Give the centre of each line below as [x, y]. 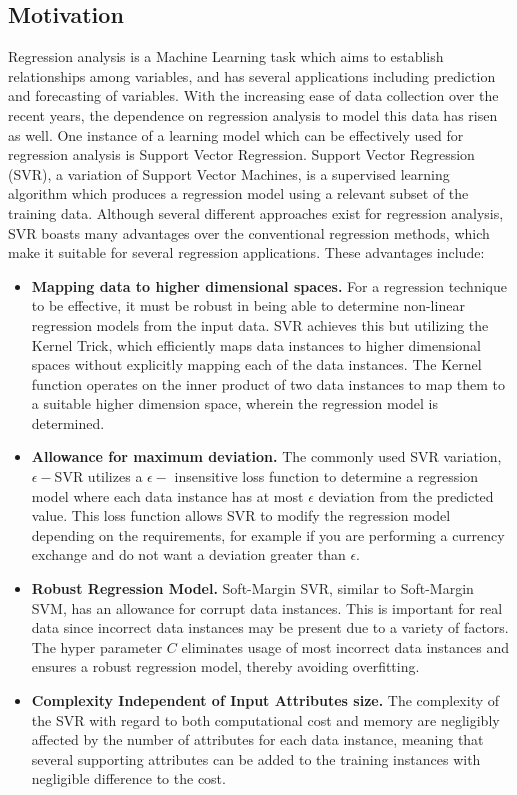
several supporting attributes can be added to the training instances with [256, 758]
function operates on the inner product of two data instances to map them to [268, 383]
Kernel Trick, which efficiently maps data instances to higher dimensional [256, 344]
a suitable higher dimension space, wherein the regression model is [235, 403]
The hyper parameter [97, 646]
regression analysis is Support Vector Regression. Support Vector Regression [241, 154]
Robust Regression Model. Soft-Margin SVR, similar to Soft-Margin [252, 588]
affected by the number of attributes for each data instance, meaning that [257, 739]
